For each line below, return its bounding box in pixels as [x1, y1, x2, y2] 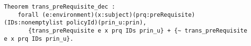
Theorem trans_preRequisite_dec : [4, 3, 116, 10]
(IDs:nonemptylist [4, 19, 63, 26]
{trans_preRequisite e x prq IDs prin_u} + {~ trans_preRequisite [28, 27, 248, 34]
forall [17, 11, 39, 18]
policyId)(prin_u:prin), [66, 19, 147, 26]
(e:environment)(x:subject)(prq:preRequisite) [42, 11, 195, 18]
